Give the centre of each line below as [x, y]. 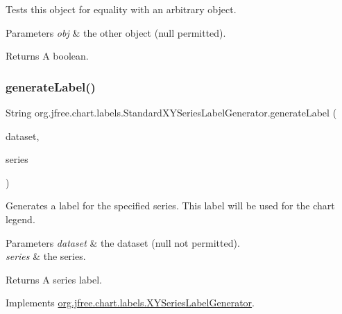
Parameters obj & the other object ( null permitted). [116, 32]
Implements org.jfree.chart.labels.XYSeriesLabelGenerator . [130, 303]
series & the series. [46, 256]
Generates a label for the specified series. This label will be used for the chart [170, 206]
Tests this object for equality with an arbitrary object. [121, 9]
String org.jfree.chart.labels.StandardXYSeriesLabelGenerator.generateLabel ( [171, 112]
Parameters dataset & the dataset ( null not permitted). [123, 242]
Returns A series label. [54, 279]
